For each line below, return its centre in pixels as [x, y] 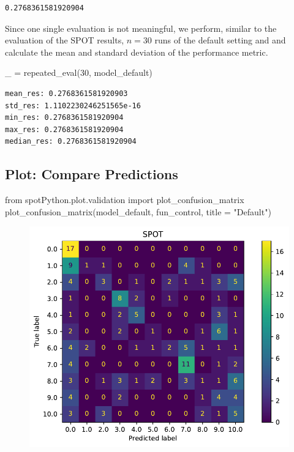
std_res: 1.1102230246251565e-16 [73, 106]
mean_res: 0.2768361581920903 [66, 93]
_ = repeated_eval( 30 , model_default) [79, 72]
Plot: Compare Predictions [92, 174]
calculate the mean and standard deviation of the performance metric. [137, 52]
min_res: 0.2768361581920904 [64, 118]
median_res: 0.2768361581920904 [71, 142]
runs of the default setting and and [220, 40]
